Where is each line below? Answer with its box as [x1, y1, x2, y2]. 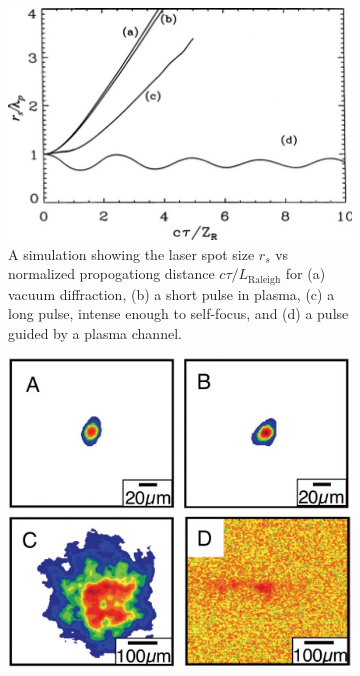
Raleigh [248, 274, 281, 285]
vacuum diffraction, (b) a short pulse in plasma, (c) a [8, 283, 335, 304]
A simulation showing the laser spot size [8, 243, 255, 264]
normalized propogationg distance [8, 263, 215, 284]
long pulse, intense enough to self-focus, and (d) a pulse [8, 303, 349, 324]
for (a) [285, 263, 326, 284]
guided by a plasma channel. [8, 322, 182, 343]
